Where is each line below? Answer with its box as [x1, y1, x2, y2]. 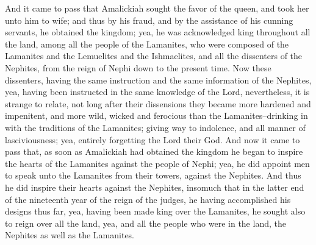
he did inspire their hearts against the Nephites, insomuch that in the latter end [5, 180, 304, 193]
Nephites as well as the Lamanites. [5, 229, 135, 241]
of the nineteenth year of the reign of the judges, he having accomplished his [5, 193, 291, 205]
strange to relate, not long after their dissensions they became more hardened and [5, 97, 311, 110]
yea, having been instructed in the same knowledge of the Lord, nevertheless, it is [5, 85, 310, 98]
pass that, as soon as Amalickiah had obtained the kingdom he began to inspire [5, 145, 303, 158]
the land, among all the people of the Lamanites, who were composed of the [5, 37, 289, 50]
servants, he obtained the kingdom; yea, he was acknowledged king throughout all [5, 26, 311, 38]
